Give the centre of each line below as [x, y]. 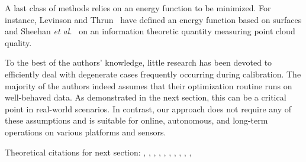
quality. [18, 42]
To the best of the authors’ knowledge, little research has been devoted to [138, 62]
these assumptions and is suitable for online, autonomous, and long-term [136, 120]
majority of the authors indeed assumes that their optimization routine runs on [149, 85]
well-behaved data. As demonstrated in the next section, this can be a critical [146, 97]
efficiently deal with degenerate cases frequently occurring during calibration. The [153, 74]
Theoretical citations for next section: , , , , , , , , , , [98, 152]
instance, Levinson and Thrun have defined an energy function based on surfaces [153, 19]
